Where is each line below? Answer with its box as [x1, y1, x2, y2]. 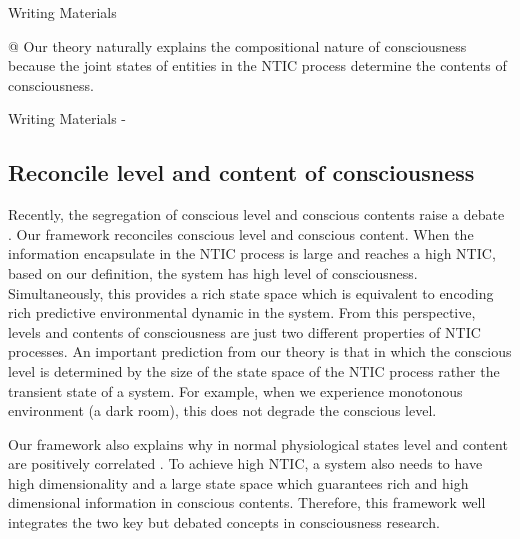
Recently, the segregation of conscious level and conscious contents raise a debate [8, 204, 505, 225]
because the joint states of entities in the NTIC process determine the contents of [8, 55, 507, 76]
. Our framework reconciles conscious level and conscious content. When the [8, 223, 474, 244]
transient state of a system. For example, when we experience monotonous [8, 380, 463, 401]
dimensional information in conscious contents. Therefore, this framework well [8, 492, 486, 513]
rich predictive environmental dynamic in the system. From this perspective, [8, 302, 476, 323]
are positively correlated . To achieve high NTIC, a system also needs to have [8, 453, 483, 474]
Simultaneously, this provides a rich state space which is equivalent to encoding [8, 282, 494, 303]
